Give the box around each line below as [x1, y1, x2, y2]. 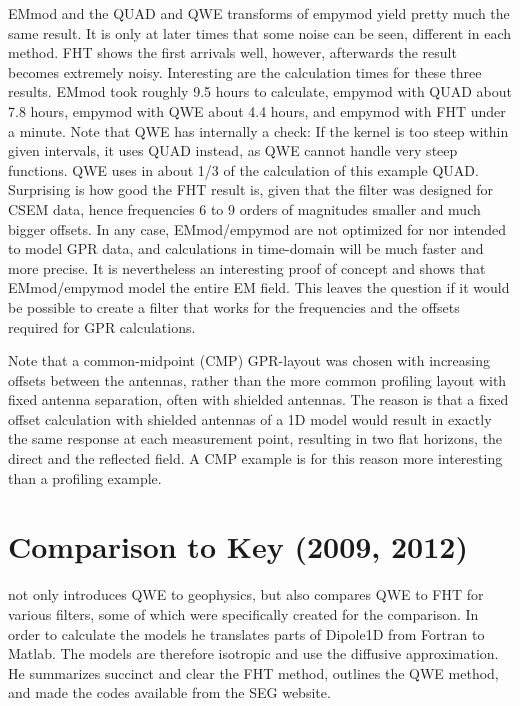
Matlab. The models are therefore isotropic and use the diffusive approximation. [8, 643, 499, 664]
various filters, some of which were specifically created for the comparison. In [8, 603, 479, 624]
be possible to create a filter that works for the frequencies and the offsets [8, 296, 460, 317]
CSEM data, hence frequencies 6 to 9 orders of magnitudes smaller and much [8, 198, 481, 219]
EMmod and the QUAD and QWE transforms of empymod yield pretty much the [8, 3, 510, 23]
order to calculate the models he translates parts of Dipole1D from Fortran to [8, 623, 485, 644]
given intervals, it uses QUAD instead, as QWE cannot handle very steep [8, 140, 458, 161]
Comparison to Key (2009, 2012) [8, 526, 468, 567]
